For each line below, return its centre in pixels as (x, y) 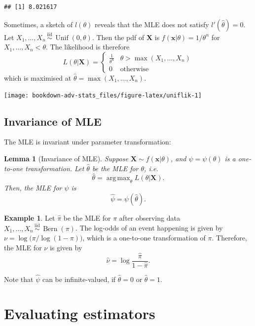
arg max (118, 178)
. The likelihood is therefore (88, 47)
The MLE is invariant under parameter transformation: (88, 142)
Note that (19, 279)
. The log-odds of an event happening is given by (149, 228)
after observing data (149, 217)
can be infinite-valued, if (79, 279)
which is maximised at (38, 78)
